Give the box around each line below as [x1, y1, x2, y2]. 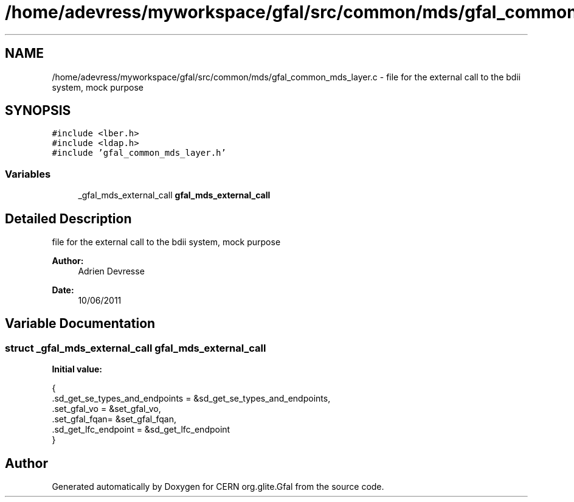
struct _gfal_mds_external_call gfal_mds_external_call [5, 341, 266, 354]
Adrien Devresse [78, 266, 145, 277]
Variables [5, 167, 51, 180]
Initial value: [52, 364, 102, 375]
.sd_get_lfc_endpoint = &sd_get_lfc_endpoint [52, 424, 230, 435]
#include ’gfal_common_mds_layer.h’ [52, 148, 226, 158]
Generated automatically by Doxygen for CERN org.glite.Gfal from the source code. [52, 481, 384, 492]
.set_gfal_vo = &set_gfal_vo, [52, 403, 161, 414]
